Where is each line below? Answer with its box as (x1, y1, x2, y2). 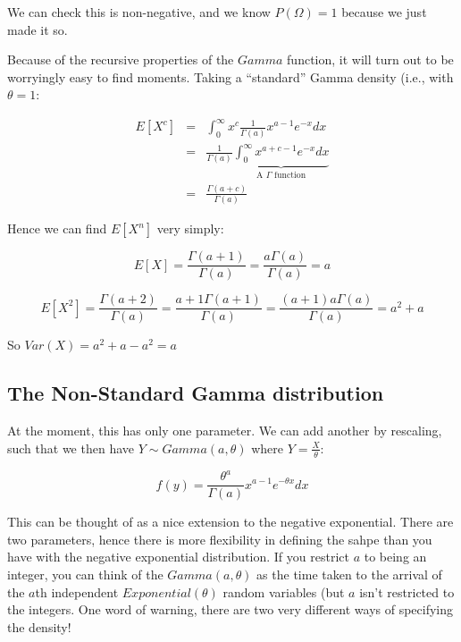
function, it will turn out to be (287, 50, 454, 69)
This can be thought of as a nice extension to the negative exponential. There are (7, 512, 454, 531)
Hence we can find (7, 219, 107, 238)
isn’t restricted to (359, 582, 455, 601)
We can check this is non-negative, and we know (7, 3, 271, 21)
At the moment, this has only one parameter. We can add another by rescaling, (7, 421, 442, 440)
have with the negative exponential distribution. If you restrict (7, 547, 349, 566)
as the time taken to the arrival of (256, 564, 442, 583)
